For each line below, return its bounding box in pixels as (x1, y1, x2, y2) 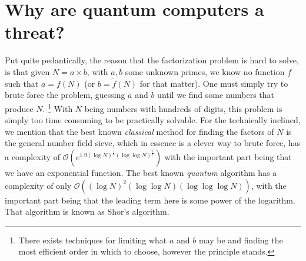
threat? (5, 20, 65, 44)
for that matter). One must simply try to (139, 77, 288, 89)
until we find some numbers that (157, 89, 275, 101)
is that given (5, 65, 50, 77)
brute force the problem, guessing (5, 89, 125, 101)
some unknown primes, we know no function (125, 65, 285, 77)
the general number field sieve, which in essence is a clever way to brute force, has (5, 137, 301, 149)
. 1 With (42, 100, 73, 114)
